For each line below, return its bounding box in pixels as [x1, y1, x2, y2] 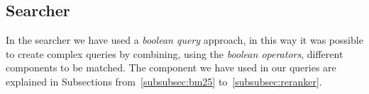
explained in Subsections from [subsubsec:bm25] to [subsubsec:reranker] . [6, 74, 322, 88]
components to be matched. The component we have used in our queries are [6, 60, 336, 75]
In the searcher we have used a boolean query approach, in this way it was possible [6, 33, 363, 47]
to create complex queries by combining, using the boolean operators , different [6, 46, 343, 61]
